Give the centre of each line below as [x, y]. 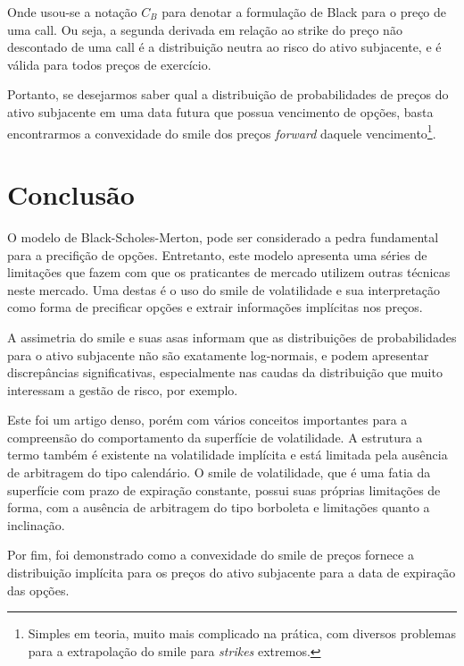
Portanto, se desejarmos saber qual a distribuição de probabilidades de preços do [228, 94]
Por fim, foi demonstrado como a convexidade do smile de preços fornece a [211, 555]
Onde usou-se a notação [72, 12]
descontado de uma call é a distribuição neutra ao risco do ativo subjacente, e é [224, 47]
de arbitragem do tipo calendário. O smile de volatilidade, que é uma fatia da [219, 472]
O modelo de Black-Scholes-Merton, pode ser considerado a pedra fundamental [223, 236]
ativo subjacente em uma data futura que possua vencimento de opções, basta [220, 111]
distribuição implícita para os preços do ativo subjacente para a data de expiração [232, 573]
